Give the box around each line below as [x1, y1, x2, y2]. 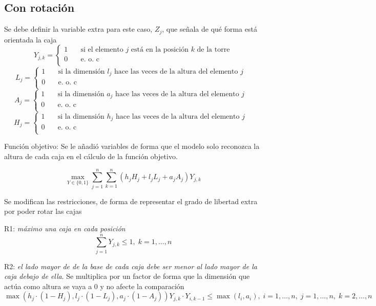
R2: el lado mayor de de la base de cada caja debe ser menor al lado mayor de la [4, 260, 257, 271]
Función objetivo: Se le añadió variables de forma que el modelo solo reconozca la [4, 141, 260, 151]
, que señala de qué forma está [162, 24, 257, 34]
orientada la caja [4, 34, 57, 45]
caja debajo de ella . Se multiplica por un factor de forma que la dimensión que [4, 271, 250, 281]
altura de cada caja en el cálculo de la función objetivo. [4, 151, 178, 162]
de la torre [197, 46, 230, 54]
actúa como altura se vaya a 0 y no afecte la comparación [4, 280, 184, 291]
